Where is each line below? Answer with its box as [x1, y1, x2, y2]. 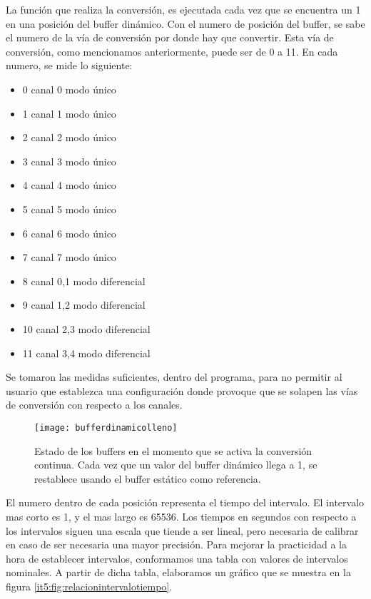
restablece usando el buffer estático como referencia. [34, 471, 261, 486]
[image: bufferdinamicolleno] [34, 422, 178, 433]
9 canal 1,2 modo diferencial [22, 297, 146, 312]
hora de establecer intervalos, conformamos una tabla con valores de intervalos [6, 551, 348, 565]
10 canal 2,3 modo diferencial [22, 321, 151, 336]
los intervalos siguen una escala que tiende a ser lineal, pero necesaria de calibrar [6, 523, 359, 538]
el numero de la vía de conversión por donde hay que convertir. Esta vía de [6, 30, 334, 45]
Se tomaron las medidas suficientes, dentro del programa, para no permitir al [6, 369, 342, 384]
